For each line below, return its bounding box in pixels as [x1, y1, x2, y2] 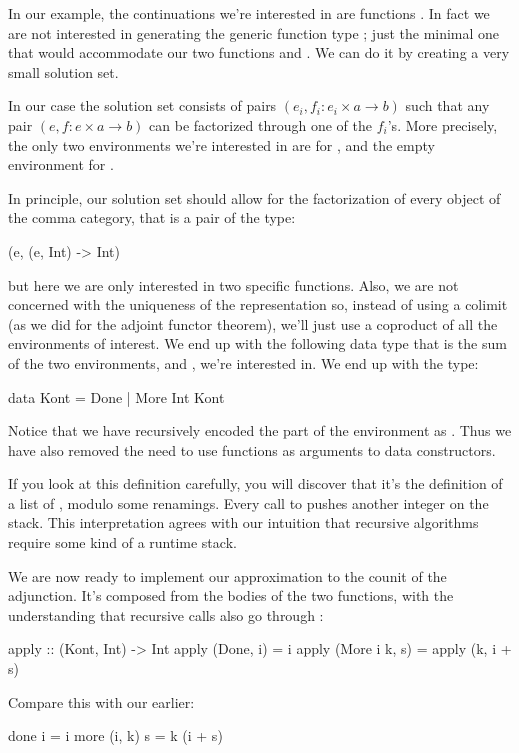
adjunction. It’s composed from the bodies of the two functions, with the [8, 585, 454, 606]
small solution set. [8, 61, 119, 82]
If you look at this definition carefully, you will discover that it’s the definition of [8, 473, 503, 494]
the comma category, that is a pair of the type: [8, 207, 296, 228]
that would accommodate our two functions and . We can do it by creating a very [8, 42, 510, 63]
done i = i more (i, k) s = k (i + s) [8, 725, 223, 746]
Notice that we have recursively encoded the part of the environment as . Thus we [8, 420, 512, 441]
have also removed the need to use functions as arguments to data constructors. [8, 439, 496, 460]
